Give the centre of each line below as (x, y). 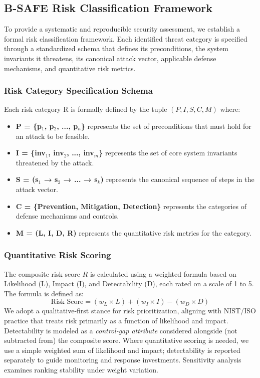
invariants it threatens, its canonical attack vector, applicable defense (110, 58)
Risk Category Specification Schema (78, 90)
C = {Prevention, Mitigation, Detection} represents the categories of (131, 206)
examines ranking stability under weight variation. (81, 369)
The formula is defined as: (44, 293)
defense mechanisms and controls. (67, 216)
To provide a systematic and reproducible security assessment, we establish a (122, 29)
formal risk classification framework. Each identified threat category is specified (126, 38)
